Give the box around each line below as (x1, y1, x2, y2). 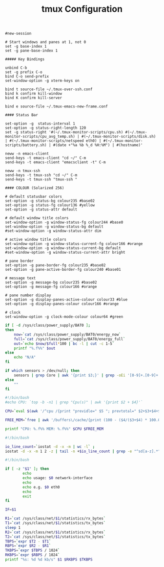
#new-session (5, 31, 32, 36)
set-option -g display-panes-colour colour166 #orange (5, 302, 119, 307)
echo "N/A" (14, 355, 36, 360)
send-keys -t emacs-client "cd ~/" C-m (5, 155, 86, 160)
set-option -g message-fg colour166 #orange (5, 284, 97, 289)
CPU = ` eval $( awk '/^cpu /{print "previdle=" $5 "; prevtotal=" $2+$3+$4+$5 (5, 409, 163, 414)
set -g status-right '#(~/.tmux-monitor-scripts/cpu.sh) (5, 130, 123, 135)
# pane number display (5, 293, 51, 298)
